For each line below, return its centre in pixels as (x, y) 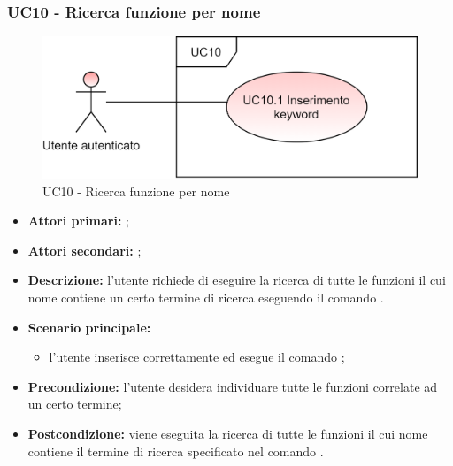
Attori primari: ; (78, 221)
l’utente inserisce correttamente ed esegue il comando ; (197, 357)
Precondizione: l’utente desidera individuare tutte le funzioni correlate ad (233, 386)
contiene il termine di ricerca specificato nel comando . (176, 451)
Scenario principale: (89, 327)
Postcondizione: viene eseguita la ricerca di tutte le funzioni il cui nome (228, 433)
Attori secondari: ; (84, 250)
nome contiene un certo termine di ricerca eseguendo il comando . (206, 297)
